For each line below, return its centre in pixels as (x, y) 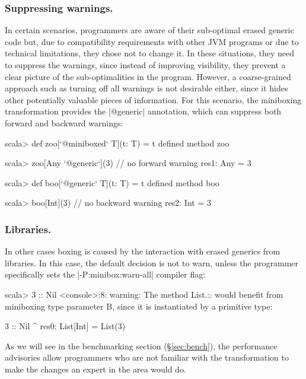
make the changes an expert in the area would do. (95, 369)
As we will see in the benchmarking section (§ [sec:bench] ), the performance (141, 345)
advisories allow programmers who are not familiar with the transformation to (147, 357)
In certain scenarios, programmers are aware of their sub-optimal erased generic (149, 30)
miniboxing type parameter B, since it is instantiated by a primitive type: (139, 306)
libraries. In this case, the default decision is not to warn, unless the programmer (152, 262)
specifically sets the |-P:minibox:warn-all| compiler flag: (105, 274)
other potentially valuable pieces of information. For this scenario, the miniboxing (153, 99)
